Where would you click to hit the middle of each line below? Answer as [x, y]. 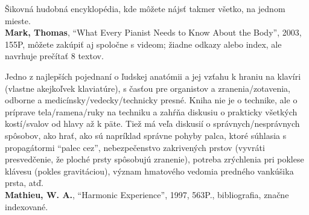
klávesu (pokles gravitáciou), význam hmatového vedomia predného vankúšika [149, 171]
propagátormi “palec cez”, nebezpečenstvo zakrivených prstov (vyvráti [135, 147]
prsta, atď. [24, 183]
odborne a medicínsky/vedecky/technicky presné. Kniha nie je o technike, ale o [151, 100]
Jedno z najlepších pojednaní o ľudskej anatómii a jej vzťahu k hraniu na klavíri [153, 76]
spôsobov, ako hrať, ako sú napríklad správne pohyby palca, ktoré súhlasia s [146, 135]
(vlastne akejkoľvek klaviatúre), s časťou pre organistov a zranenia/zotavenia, [148, 88]
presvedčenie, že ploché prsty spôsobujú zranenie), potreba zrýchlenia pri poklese [154, 159]
